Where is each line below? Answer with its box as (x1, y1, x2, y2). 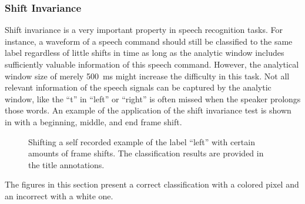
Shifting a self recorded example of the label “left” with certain (28, 135, 255, 148)
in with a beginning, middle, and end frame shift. (5, 115, 182, 128)
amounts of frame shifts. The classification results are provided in (28, 147, 264, 159)
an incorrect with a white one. (5, 189, 113, 202)
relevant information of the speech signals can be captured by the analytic (5, 81, 272, 93)
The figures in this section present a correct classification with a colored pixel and (5, 178, 299, 190)
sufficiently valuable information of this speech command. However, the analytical (5, 58, 299, 70)
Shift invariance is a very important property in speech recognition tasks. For (5, 24, 283, 36)
